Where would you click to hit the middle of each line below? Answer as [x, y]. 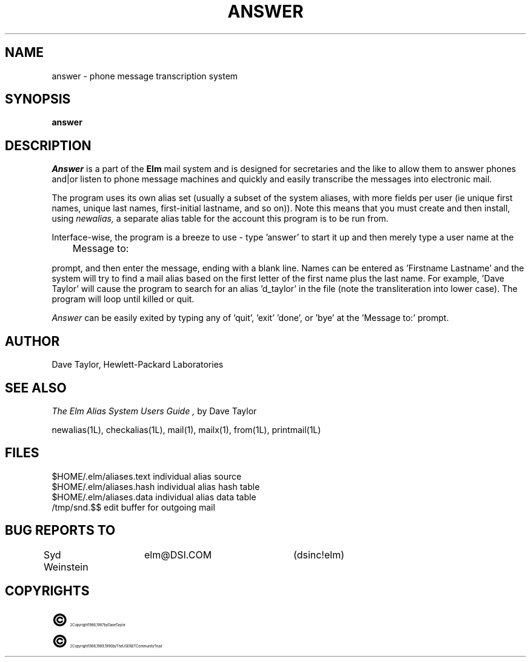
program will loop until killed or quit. [123, 299]
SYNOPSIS [38, 99]
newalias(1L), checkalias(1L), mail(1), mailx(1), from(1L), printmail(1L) [186, 429]
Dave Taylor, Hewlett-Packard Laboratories [138, 365]
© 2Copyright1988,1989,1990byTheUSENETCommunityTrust [107, 641]
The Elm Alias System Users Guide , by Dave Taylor [154, 411]
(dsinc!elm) [319, 554]
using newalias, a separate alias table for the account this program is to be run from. [220, 219]
